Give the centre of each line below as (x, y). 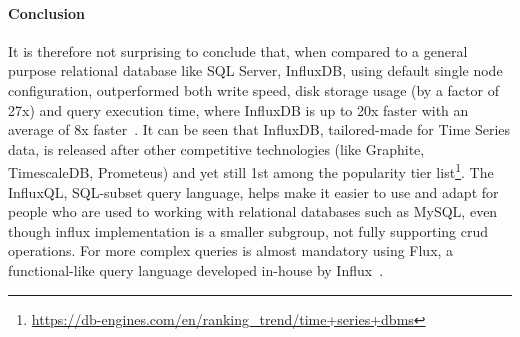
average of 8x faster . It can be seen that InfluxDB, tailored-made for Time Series (259, 129)
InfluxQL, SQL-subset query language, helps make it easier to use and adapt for (253, 191)
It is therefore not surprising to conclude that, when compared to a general (238, 50)
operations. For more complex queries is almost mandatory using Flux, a (231, 250)
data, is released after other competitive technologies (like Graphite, (216, 148)
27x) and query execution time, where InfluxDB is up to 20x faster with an (238, 109)
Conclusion (47, 12)
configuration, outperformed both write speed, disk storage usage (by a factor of (253, 89)
